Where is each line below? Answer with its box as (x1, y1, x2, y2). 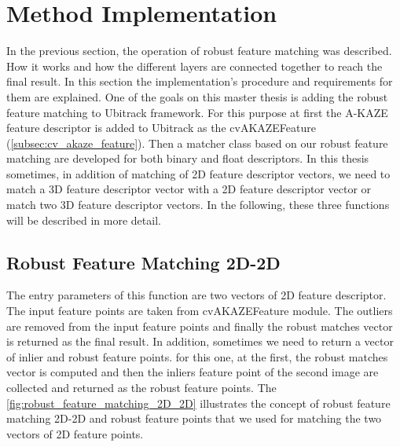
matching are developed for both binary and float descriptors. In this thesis (6, 150, 369, 167)
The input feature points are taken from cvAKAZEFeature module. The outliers (6, 302, 393, 319)
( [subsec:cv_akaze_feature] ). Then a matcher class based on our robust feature (6, 134, 388, 151)
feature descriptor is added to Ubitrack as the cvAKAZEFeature (6, 119, 316, 136)
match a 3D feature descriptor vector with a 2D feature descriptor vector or (6, 181, 372, 197)
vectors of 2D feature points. (6, 425, 144, 442)
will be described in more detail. (6, 211, 161, 228)
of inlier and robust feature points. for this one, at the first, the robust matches (6, 348, 388, 365)
